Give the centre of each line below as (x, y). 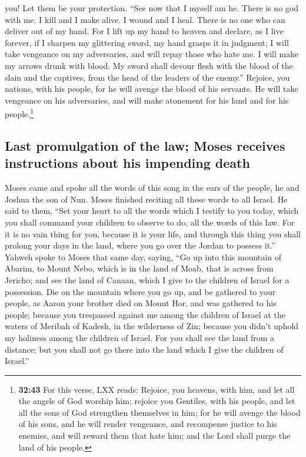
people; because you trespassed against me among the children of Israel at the (145, 314)
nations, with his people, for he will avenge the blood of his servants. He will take (152, 89)
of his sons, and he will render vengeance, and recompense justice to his (148, 424)
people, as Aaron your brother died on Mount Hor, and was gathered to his (141, 303)
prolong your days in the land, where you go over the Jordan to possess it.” (140, 245)
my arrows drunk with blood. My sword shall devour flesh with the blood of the (149, 65)
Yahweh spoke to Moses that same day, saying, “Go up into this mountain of (143, 256)
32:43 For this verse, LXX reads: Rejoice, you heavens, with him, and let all (157, 389)
